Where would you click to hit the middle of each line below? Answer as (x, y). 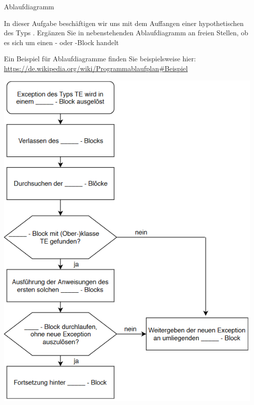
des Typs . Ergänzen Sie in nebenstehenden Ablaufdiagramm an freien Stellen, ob (126, 33)
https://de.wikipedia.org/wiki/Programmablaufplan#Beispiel (96, 68)
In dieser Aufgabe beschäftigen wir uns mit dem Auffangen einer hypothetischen (124, 23)
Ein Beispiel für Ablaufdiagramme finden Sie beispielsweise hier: (100, 59)
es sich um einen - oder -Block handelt (62, 42)
